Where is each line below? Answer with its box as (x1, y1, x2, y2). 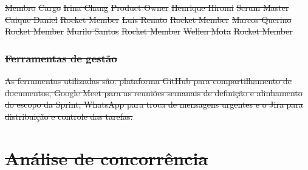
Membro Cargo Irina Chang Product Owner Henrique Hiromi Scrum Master (5, 1, 289, 13)
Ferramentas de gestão (5, 50, 117, 65)
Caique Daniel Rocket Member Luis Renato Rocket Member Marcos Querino (5, 13, 292, 25)
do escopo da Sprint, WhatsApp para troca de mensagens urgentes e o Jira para (5, 98, 303, 111)
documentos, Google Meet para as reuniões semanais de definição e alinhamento (5, 86, 303, 99)
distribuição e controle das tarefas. (5, 110, 133, 122)
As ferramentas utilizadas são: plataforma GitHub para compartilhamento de (5, 74, 292, 87)
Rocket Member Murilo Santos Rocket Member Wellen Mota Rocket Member (5, 25, 293, 38)
